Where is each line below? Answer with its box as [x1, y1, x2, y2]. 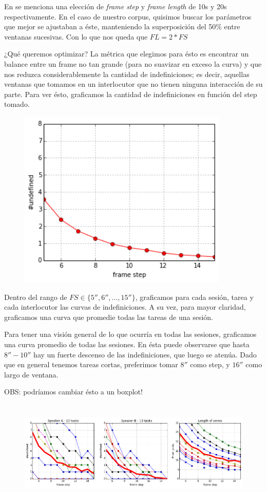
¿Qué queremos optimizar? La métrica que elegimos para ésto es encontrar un [4, 48, 249, 59]
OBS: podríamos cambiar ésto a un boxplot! [4, 386, 143, 397]
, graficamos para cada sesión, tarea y [135, 291, 254, 302]
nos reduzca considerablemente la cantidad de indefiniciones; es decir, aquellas [4, 68, 250, 79]
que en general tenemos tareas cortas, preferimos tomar [4, 359, 178, 370]
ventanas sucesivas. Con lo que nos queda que [4, 31, 148, 42]
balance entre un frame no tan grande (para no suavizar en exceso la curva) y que [4, 58, 262, 69]
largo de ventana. [4, 369, 59, 380]
